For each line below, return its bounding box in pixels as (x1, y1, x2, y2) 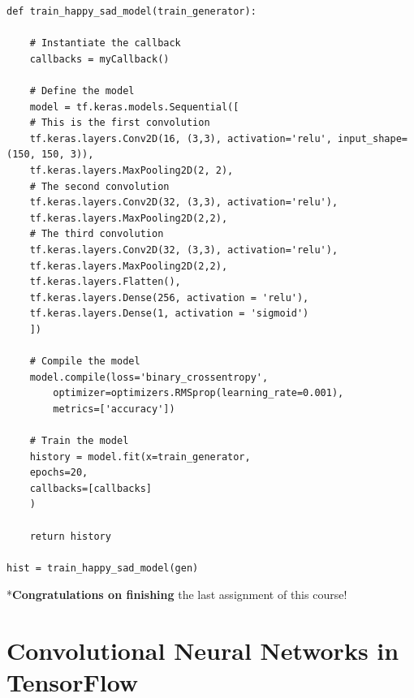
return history (29, 530, 111, 542)
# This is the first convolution (29, 117, 210, 129)
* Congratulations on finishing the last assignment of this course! (6, 586, 347, 603)
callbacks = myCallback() (29, 53, 170, 65)
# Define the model (29, 84, 135, 97)
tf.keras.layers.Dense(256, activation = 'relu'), (29, 291, 309, 304)
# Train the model (29, 435, 129, 447)
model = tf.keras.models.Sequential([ (29, 101, 239, 113)
